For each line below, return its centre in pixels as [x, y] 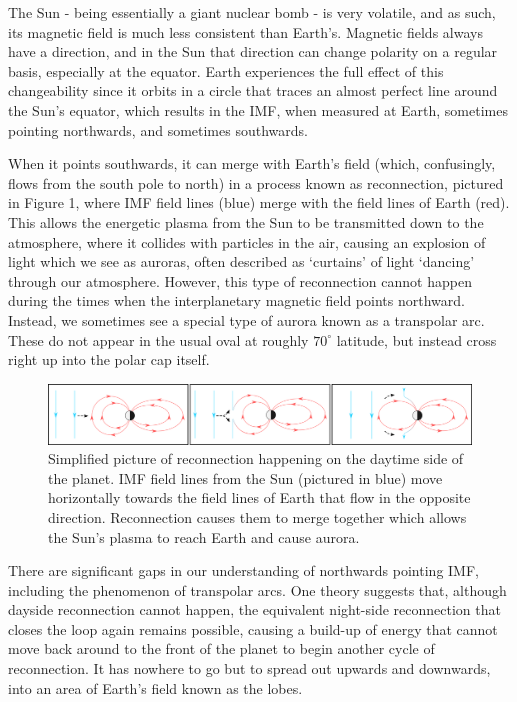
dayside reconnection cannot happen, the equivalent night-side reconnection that [254, 609]
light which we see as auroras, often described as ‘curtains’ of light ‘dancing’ [241, 261]
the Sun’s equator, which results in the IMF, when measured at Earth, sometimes [258, 109]
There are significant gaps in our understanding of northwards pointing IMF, [243, 570]
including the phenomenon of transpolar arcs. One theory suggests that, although [257, 589]
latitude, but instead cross [416, 339]
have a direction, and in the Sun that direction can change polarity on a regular [253, 51]
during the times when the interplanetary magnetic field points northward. [236, 300]
